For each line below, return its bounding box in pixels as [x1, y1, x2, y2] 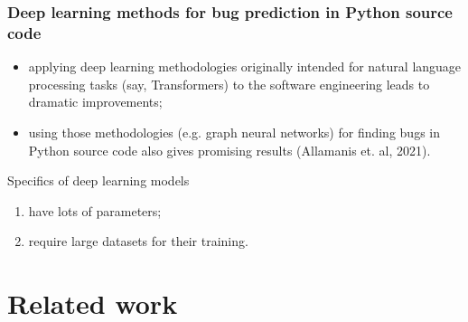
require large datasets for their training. [28, 232, 248, 251]
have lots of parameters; [28, 201, 162, 220]
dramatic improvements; [28, 92, 163, 111]
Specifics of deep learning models [7, 171, 190, 190]
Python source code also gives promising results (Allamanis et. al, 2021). [28, 140, 431, 159]
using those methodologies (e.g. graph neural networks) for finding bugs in [28, 122, 440, 141]
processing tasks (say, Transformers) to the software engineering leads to [28, 74, 430, 93]
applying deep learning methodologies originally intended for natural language [28, 57, 462, 76]
